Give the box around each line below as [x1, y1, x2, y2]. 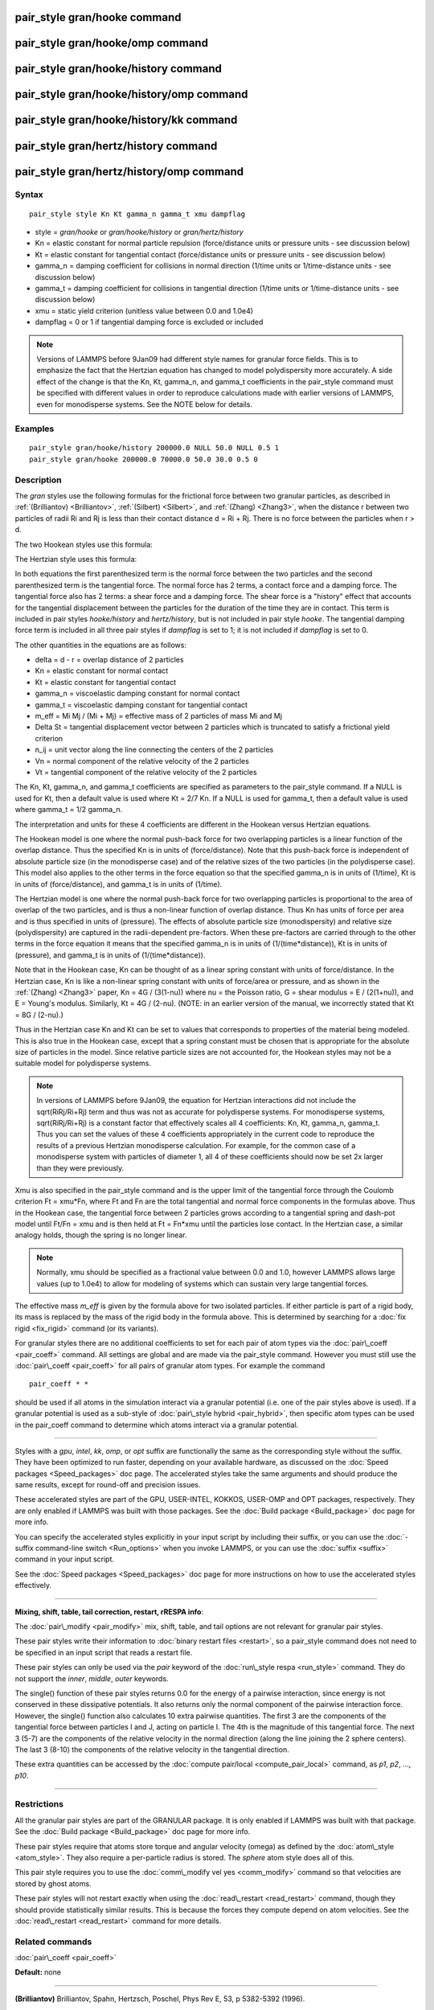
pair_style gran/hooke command [14, 10, 182, 24]
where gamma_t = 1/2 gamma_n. [14, 805, 123, 814]
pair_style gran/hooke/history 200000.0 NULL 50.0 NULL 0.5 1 [29, 443, 280, 453]
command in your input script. [14, 1554, 115, 1564]
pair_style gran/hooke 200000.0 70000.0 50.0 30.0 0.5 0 [29, 454, 259, 464]
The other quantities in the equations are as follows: [14, 640, 187, 650]
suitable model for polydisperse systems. [14, 1058, 152, 1069]
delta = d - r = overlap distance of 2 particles [35, 655, 184, 665]
